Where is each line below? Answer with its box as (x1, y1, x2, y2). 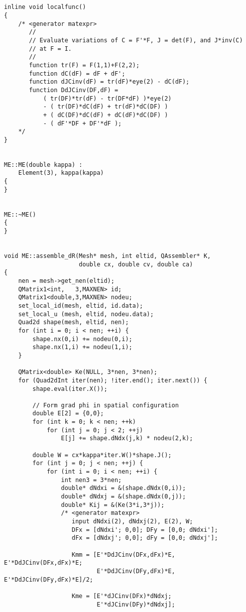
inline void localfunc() (4, 3, 86, 11)
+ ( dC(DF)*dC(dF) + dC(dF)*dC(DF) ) (43, 111, 168, 119)
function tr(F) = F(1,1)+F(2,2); (29, 61, 140, 69)
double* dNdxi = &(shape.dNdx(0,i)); (61, 485, 186, 492)
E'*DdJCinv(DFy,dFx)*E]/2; (4, 576, 93, 583)
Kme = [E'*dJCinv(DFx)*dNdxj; (72, 592, 172, 600)
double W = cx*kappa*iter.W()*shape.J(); (32, 451, 172, 459)
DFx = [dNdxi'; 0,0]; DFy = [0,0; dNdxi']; (72, 526, 218, 533)
